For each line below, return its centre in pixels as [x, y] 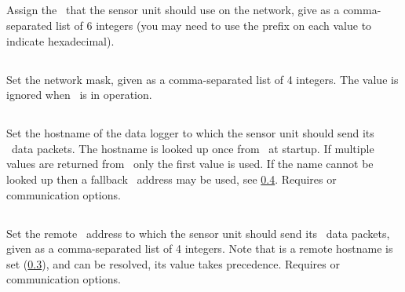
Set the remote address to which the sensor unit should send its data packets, [198, 233]
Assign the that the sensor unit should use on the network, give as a [173, 10]
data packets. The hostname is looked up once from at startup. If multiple [193, 148]
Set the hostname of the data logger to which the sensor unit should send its [190, 133]
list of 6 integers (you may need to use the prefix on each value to [214, 25]
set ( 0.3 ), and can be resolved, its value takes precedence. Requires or [173, 263]
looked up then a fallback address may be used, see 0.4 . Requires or [171, 179]
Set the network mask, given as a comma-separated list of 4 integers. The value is [202, 79]
